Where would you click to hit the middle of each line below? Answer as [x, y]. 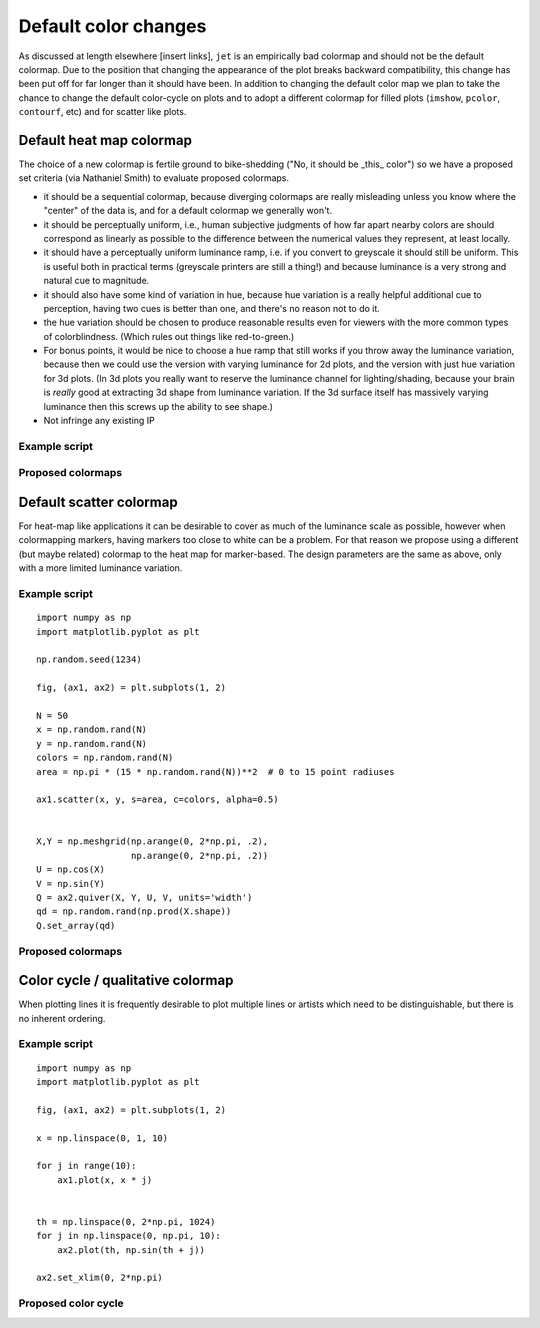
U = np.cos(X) [70, 869]
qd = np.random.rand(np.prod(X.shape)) [134, 911]
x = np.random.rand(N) [92, 729]
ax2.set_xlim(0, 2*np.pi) [100, 1278]
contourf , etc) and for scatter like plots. [102, 112]
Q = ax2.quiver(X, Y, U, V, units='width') [144, 898]
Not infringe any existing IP [99, 421]
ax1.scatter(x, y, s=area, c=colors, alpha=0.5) [157, 799]
